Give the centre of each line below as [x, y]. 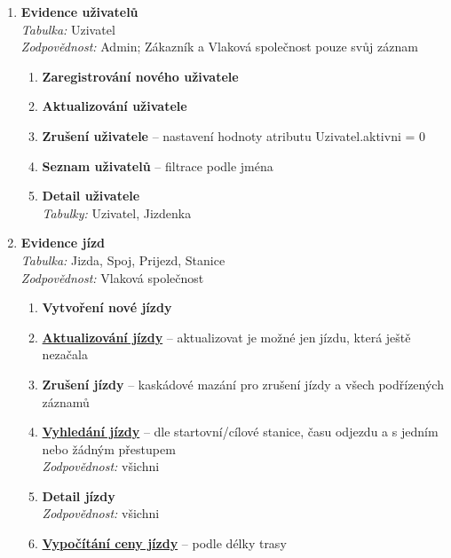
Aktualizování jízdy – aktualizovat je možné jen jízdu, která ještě [226, 337]
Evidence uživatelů [79, 12]
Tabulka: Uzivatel [68, 29]
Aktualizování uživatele [115, 106]
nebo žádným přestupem [109, 448]
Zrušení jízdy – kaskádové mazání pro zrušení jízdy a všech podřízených [243, 384]
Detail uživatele [91, 196]
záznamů [66, 401]
